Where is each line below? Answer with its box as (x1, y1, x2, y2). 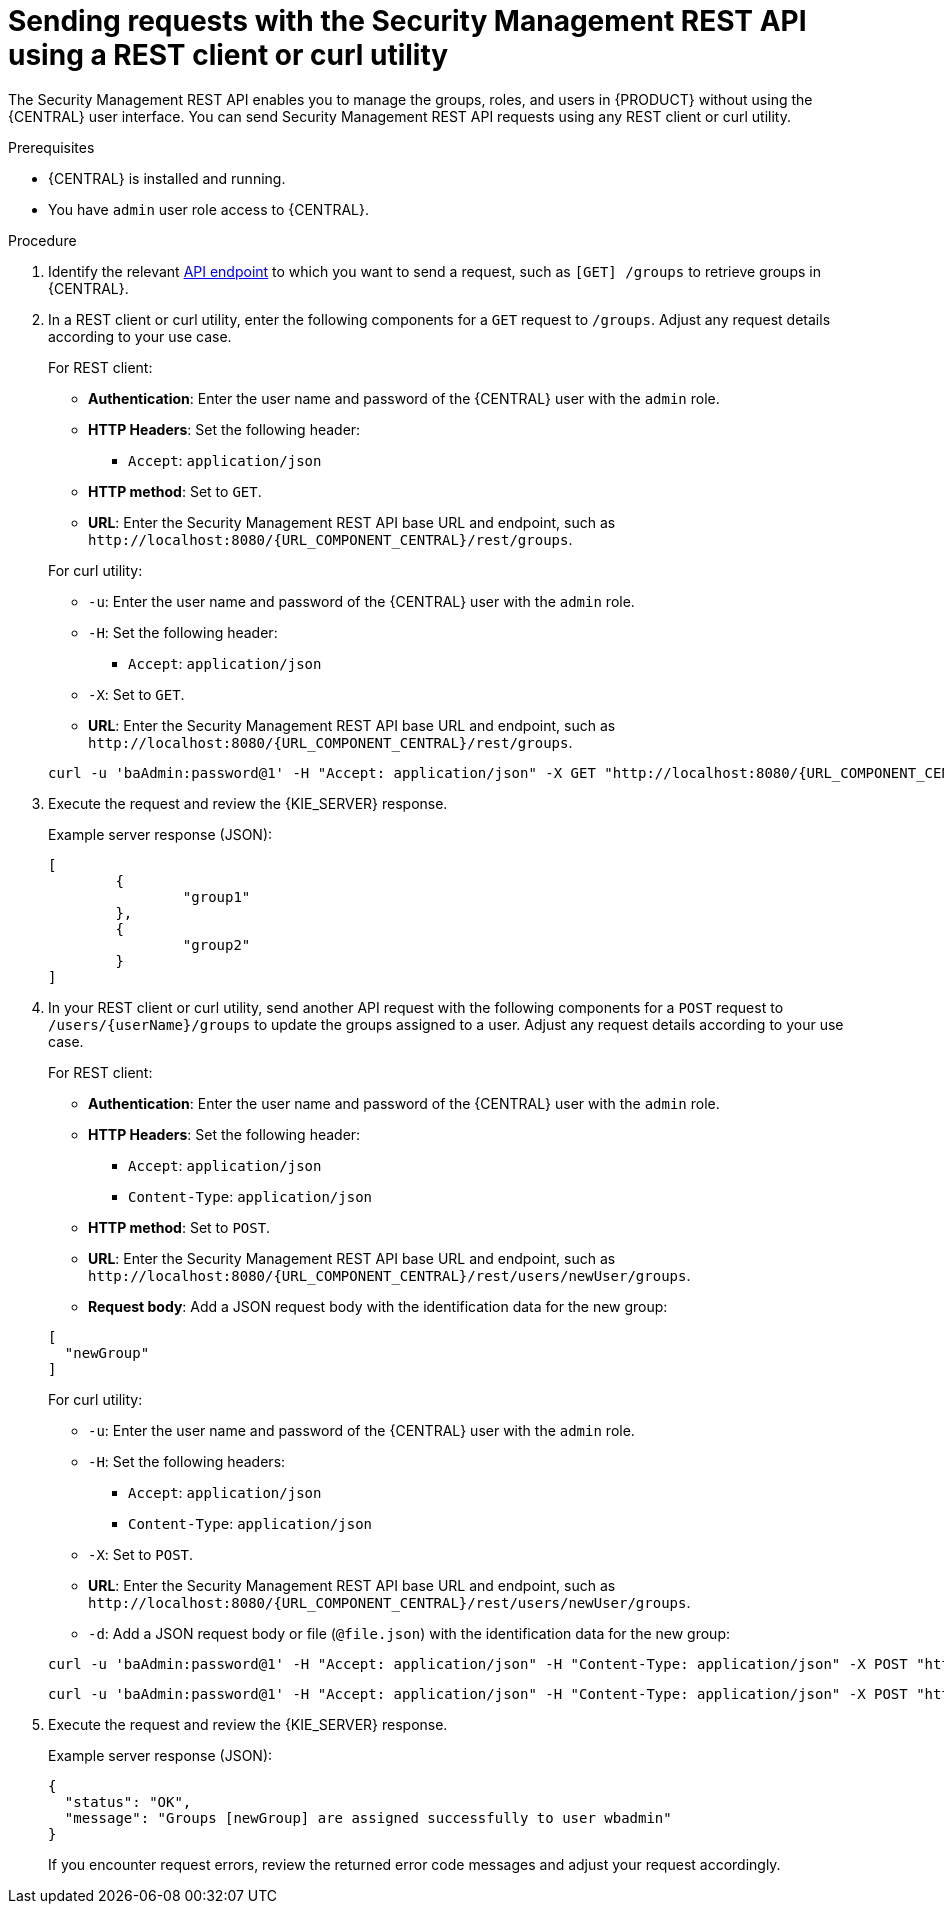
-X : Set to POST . (88, 1545, 194, 1563)
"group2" (182, 936, 251, 953)
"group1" (182, 888, 251, 905)
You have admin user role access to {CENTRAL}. (48, 200, 370, 218)
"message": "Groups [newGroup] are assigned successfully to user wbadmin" (64, 1809, 672, 1826)
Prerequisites (8, 138, 95, 156)
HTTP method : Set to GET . (88, 482, 262, 500)
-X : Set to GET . (88, 685, 185, 703)
